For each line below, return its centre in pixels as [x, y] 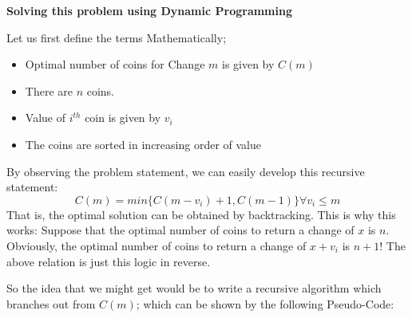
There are [49, 90]
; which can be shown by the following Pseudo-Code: [265, 303]
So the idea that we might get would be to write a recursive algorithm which [194, 288]
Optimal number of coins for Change [115, 64]
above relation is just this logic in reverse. [109, 261]
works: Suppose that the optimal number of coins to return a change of [180, 230]
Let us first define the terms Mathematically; [117, 37]
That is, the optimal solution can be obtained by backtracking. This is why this [201, 214]
